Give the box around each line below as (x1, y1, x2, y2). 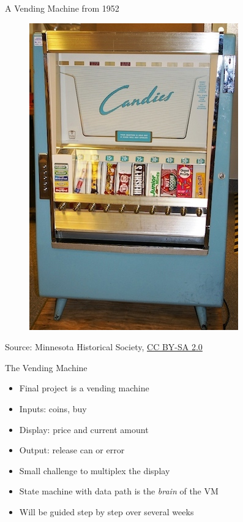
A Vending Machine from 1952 (5, 2, 119, 14)
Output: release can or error (19, 443, 125, 456)
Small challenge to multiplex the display (19, 464, 170, 477)
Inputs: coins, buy (19, 402, 87, 415)
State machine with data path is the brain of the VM (19, 485, 219, 497)
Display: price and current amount (19, 423, 149, 436)
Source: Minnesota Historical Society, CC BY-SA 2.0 (5, 340, 203, 353)
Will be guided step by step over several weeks (19, 505, 194, 518)
